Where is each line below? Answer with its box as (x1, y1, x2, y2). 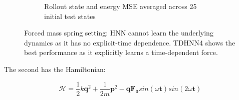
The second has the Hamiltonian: (4, 63, 106, 74)
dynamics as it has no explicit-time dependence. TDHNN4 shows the (24, 37, 235, 47)
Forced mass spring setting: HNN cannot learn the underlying (24, 27, 213, 38)
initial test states (44, 10, 96, 21)
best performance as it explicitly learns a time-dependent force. (24, 47, 218, 57)
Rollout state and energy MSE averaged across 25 (44, 1, 197, 11)
